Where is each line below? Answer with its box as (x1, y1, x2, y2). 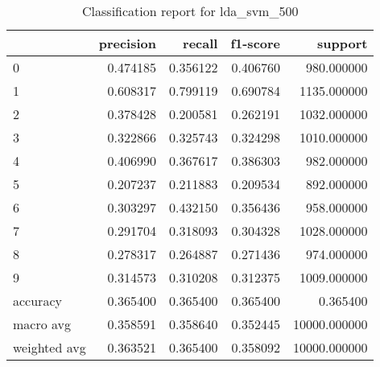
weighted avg (13, 338, 86, 357)
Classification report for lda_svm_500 (82, 2, 299, 20)
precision (98, 34, 156, 52)
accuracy (13, 291, 62, 310)
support (317, 34, 368, 52)
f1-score (230, 34, 281, 52)
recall (183, 34, 218, 52)
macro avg (13, 315, 72, 333)
